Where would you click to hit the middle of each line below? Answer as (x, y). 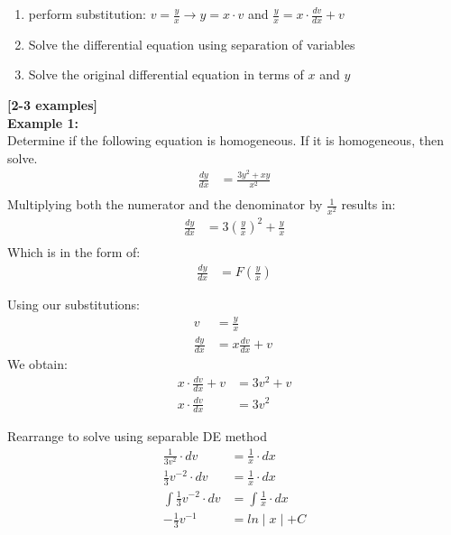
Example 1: (43, 122)
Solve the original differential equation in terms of (166, 74)
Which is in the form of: (74, 252)
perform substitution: (87, 14)
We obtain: (37, 364)
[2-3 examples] (53, 105)
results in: (368, 204)
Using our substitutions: (74, 304)
